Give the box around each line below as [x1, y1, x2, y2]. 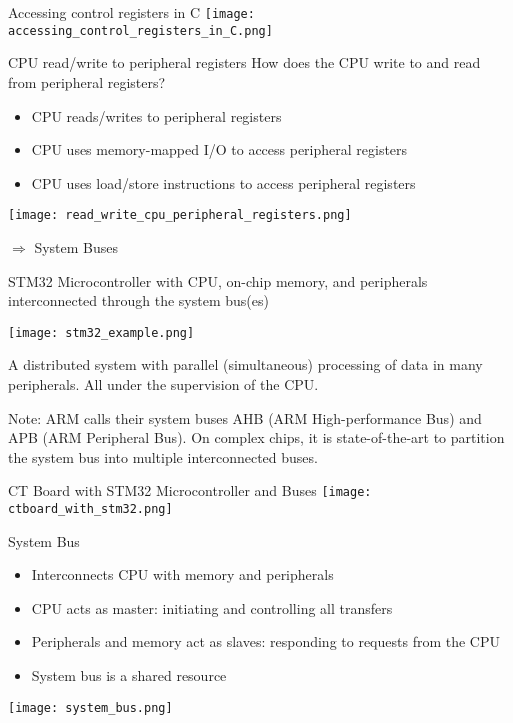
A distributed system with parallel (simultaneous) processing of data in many [8, 354, 483, 375]
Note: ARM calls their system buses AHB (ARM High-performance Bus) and [8, 407, 482, 428]
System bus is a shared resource [31, 665, 227, 686]
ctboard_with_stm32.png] [8, 502, 173, 516]
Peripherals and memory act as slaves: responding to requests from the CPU [31, 631, 500, 652]
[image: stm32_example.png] [8, 325, 195, 340]
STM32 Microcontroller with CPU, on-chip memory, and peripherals [8, 270, 428, 291]
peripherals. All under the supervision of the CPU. [8, 373, 319, 394]
